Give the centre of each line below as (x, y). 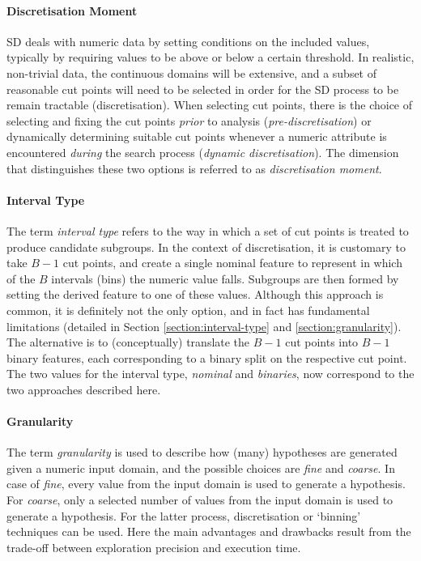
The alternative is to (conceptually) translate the (128, 342)
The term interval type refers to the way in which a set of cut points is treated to (208, 230)
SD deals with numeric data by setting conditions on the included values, (188, 41)
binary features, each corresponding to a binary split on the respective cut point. (207, 357)
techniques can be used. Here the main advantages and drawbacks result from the (209, 531)
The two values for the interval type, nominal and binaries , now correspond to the (210, 374)
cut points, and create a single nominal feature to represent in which (232, 263)
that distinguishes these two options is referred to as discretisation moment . (194, 168)
